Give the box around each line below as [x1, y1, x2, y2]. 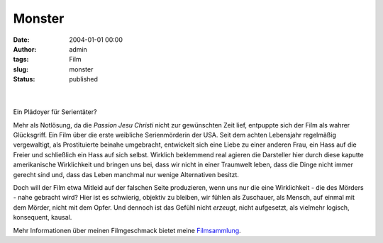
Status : [13, 75, 35, 84]
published [69, 75, 99, 84]
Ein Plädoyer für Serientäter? [13, 108, 97, 116]
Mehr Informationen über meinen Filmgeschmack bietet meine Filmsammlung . [13, 226, 241, 234]
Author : [13, 45, 37, 53]
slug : [13, 64, 28, 74]
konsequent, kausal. [13, 213, 72, 222]
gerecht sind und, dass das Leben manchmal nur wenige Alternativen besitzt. [13, 170, 239, 179]
